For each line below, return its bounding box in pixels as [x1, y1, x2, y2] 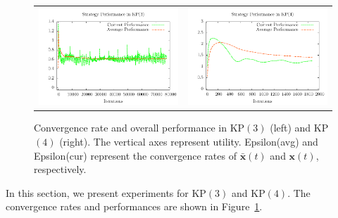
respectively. [34, 162, 87, 177]
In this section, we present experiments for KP [6, 185, 206, 200]
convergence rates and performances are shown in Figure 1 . [6, 199, 263, 214]
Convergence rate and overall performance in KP [34, 120, 245, 135]
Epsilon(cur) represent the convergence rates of [34, 148, 237, 162]
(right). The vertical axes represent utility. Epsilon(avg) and [59, 134, 318, 149]
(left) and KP [270, 120, 329, 135]
